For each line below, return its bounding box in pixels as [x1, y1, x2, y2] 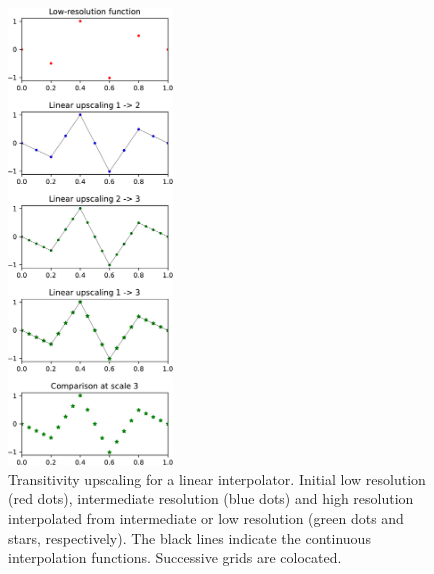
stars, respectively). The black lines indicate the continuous [8, 527, 371, 548]
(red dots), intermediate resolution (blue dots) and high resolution [8, 488, 414, 509]
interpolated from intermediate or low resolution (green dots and [8, 507, 404, 528]
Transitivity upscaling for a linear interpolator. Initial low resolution [8, 468, 426, 489]
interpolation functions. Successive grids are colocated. [8, 547, 342, 568]
